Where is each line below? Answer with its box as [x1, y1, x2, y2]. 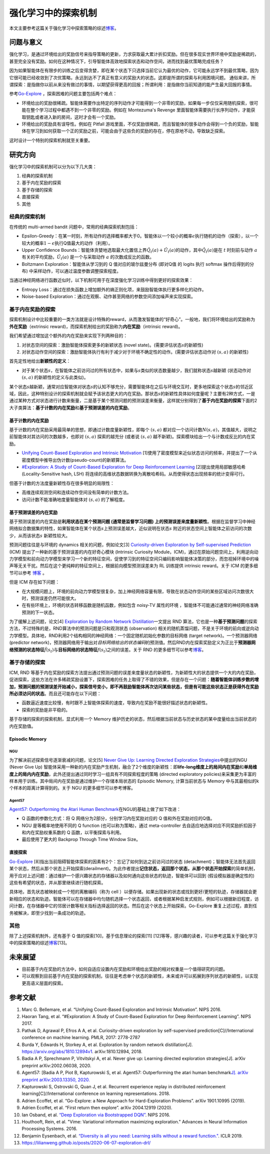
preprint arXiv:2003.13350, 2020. [21, 1076, 90, 1083]
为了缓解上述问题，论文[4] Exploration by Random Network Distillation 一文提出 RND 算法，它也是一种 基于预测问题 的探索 [9, 618, 257, 624]
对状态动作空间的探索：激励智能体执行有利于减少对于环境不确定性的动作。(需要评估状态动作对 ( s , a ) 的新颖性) [21, 349, 249, 355]
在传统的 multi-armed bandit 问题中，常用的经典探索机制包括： [9, 224, 139, 230]
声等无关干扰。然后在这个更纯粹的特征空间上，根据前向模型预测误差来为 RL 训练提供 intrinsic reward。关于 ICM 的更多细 [9, 563, 258, 569]
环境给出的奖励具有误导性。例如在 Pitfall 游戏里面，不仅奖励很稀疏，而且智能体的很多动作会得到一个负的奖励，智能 [21, 121, 259, 127]
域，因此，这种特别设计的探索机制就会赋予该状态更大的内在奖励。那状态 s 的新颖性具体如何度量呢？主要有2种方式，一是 [9, 390, 255, 396]
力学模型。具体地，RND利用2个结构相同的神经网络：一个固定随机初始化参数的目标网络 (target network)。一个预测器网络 [9, 632, 257, 638]
